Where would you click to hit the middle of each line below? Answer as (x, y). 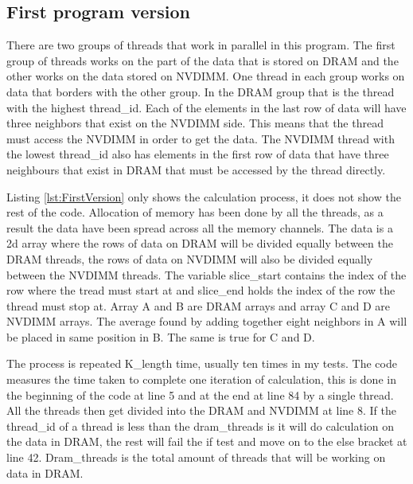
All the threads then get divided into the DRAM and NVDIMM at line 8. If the (201, 410)
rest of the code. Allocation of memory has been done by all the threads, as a (195, 212)
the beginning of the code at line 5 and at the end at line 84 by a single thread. (200, 394)
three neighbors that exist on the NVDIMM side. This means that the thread (195, 123)
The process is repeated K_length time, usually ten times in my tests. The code (202, 363)
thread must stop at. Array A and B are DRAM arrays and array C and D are (199, 305)
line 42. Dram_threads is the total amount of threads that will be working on (196, 457)
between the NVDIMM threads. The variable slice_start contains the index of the (206, 274)
